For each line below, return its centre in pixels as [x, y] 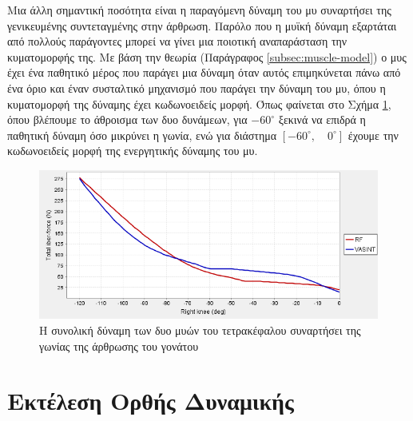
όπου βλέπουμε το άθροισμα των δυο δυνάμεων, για [127, 119]
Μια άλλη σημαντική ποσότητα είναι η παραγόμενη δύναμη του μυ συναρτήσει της [199, 10]
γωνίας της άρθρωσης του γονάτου [119, 346]
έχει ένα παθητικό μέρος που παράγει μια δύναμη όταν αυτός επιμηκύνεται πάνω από [204, 72]
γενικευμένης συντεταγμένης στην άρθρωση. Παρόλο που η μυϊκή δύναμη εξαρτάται [202, 25]
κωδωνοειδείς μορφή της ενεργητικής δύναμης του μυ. [133, 151]
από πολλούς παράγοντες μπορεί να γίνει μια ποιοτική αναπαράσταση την [177, 41]
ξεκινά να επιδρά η [322, 119]
